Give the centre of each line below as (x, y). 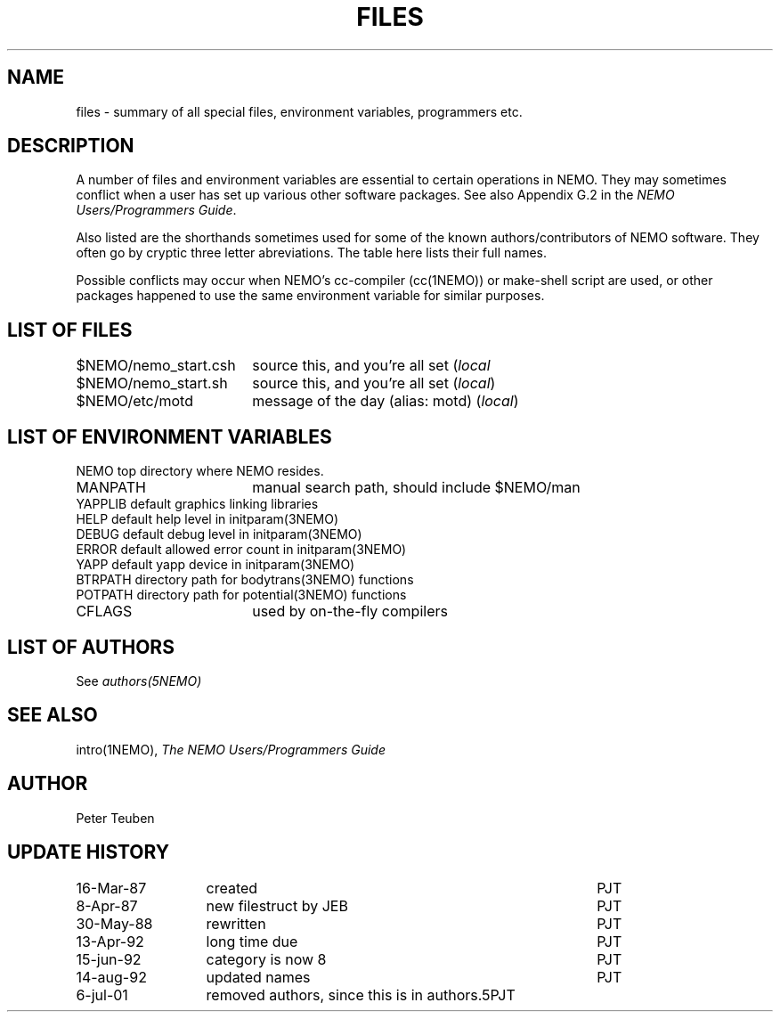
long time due (252, 941)
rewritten (236, 923)
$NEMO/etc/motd (134, 401)
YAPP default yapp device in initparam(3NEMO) (215, 565)
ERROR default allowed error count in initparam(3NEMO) (241, 550)
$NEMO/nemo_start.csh (156, 366)
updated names (258, 977)
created (232, 888)
